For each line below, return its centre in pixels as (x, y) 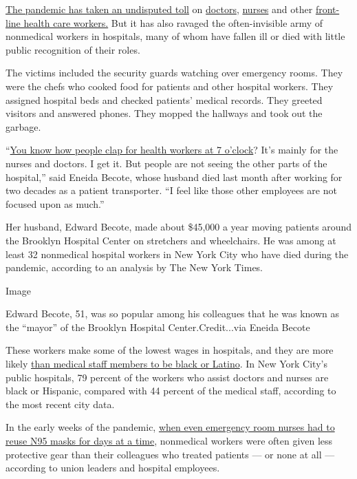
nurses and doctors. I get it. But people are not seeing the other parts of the (166, 163)
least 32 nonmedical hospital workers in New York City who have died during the (177, 254)
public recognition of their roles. (73, 49)
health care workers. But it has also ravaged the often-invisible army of (173, 22)
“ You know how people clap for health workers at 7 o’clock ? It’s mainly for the (172, 150)
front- (327, 9)
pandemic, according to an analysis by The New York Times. (134, 267)
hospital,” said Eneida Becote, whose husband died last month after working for (174, 177)
